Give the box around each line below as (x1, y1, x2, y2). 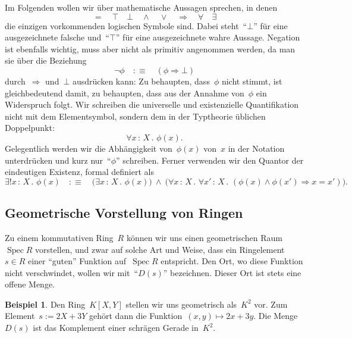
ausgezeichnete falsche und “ (5, 31, 109, 43)
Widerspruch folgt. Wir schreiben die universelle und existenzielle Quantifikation (5, 98, 299, 111)
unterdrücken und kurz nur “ (5, 154, 111, 166)
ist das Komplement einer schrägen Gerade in (33, 321, 199, 334)
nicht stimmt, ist (221, 74, 282, 87)
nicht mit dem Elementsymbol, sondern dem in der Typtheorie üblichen (5, 109, 266, 122)
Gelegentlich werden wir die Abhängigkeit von (5, 142, 172, 154)
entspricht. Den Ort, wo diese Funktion (161, 255, 303, 267)
